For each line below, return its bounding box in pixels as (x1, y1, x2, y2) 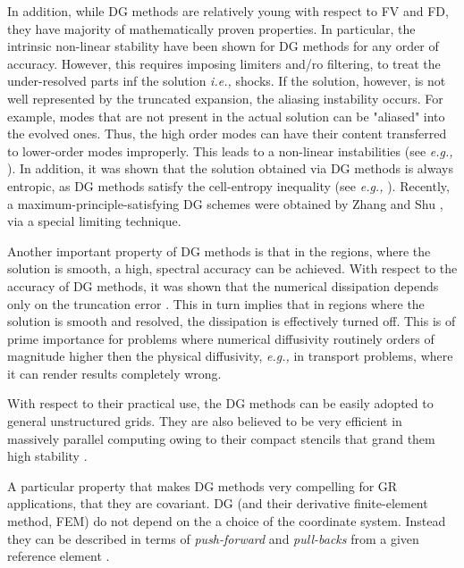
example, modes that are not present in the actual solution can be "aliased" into (7, 106, 445, 125)
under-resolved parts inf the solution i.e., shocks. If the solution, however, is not (7, 71, 446, 90)
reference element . (7, 547, 110, 565)
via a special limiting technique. (7, 212, 181, 230)
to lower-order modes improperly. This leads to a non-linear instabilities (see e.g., (7, 141, 453, 160)
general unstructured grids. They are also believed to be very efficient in (7, 412, 402, 430)
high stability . (7, 447, 88, 465)
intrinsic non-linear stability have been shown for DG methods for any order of (7, 37, 439, 55)
